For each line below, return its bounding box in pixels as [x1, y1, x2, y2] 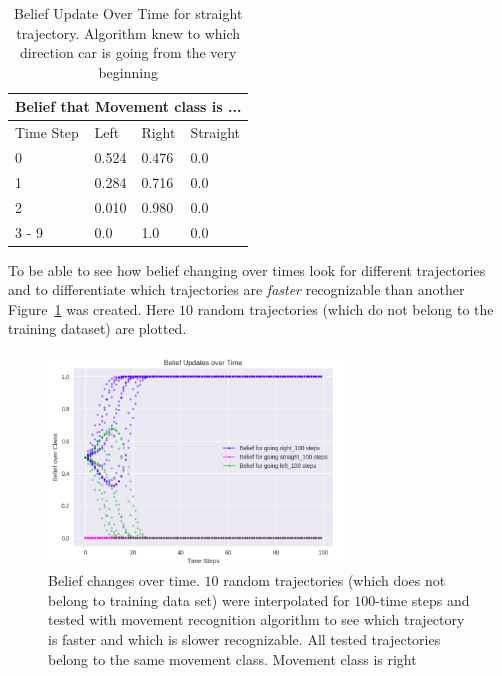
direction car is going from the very [19, 42, 237, 63]
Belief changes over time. [48, 570, 200, 591]
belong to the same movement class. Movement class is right [48, 648, 417, 669]
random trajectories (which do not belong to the [197, 298, 494, 319]
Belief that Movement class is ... [15, 96, 242, 117]
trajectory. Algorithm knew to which [16, 22, 241, 43]
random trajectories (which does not [223, 570, 446, 591]
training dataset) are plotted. [8, 318, 187, 339]
